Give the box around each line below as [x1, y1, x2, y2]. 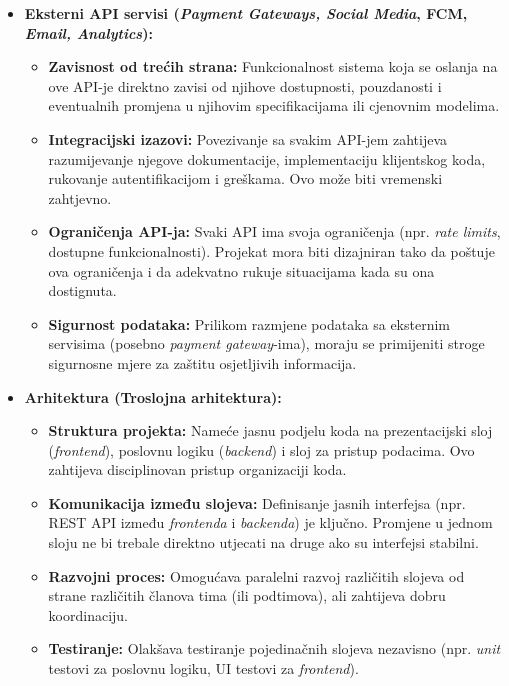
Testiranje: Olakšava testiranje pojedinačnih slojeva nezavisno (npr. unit [48, 638, 501, 659]
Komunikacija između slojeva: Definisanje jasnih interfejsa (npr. [48, 492, 466, 513]
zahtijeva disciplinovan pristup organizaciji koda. [48, 459, 347, 480]
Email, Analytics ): [24, 22, 153, 43]
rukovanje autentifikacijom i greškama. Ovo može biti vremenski [48, 168, 443, 189]
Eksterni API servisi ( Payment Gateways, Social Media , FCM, [24, 3, 468, 23]
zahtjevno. [48, 187, 112, 208]
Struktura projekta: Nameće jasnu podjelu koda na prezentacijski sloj [48, 420, 493, 441]
